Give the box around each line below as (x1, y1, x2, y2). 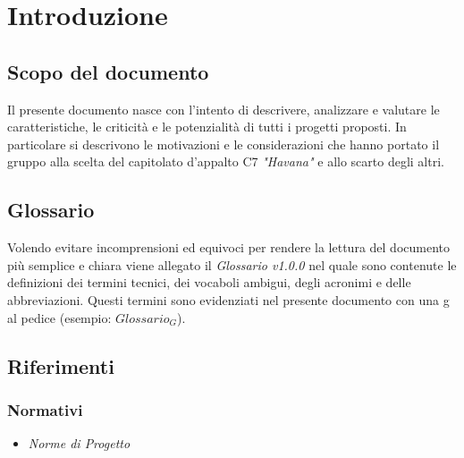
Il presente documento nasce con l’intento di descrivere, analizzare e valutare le (7, 99, 440, 118)
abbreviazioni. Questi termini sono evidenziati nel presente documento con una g (7, 290, 450, 309)
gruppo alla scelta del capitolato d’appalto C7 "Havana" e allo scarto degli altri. (7, 152, 444, 171)
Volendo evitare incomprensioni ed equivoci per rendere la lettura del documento (7, 238, 450, 257)
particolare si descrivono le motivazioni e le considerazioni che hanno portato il (7, 134, 440, 153)
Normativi (7, 398, 83, 420)
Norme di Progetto (28, 434, 131, 453)
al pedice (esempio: (7, 308, 112, 327)
